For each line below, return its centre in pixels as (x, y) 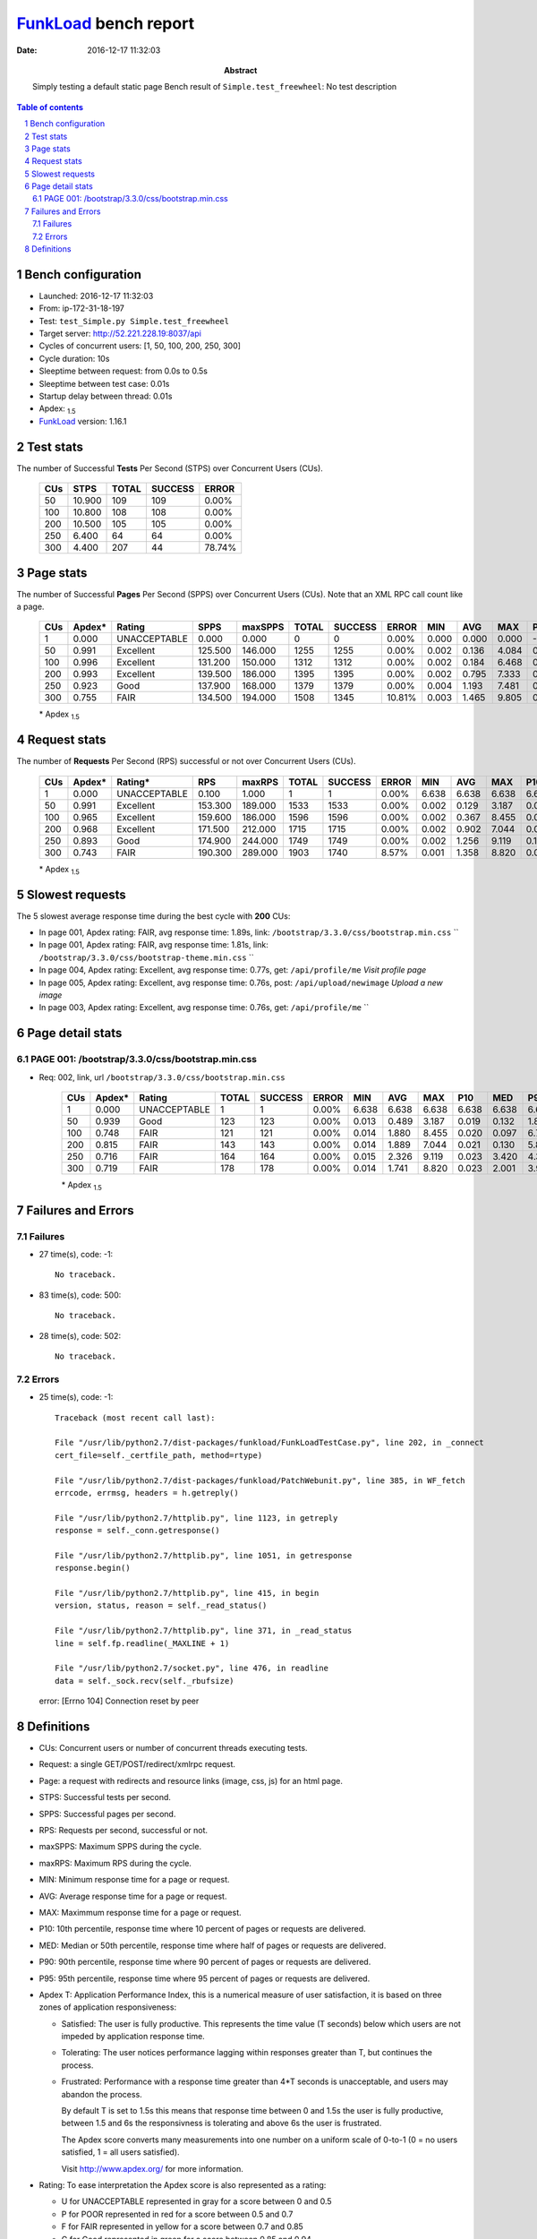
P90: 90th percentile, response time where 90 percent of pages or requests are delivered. (205, 1962)
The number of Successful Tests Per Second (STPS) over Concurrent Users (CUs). (170, 468)
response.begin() (93, 1568)
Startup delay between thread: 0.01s (106, 396)
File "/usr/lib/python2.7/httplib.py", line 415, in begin (187, 1593)
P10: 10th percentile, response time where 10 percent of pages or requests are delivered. (202, 1929)
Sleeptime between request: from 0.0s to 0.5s (123, 371)
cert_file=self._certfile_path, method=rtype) (159, 1455)
